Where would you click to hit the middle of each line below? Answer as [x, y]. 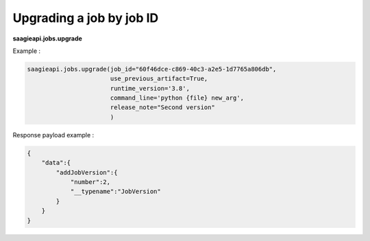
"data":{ [56, 163]
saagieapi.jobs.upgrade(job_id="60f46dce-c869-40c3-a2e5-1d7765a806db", [152, 69]
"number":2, [90, 182]
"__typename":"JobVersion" [115, 192]
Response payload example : [53, 135]
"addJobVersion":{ [87, 172]
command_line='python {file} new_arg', [177, 98]
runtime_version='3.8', [150, 88]
